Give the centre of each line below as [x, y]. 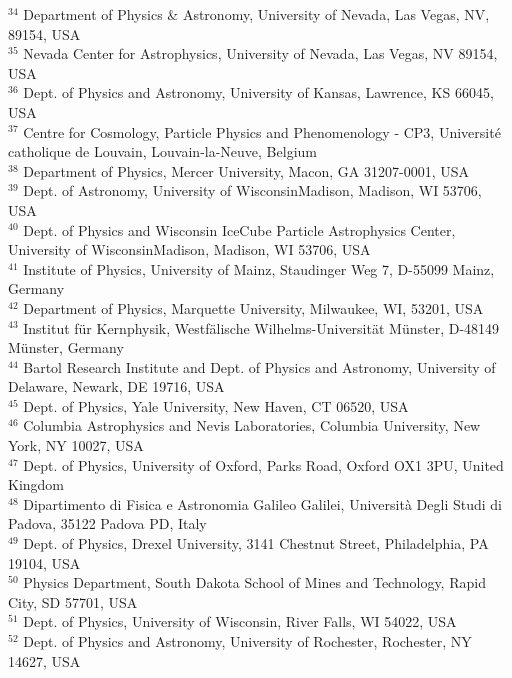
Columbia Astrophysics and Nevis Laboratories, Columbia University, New [252, 425]
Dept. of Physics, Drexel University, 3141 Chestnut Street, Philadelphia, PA [256, 543]
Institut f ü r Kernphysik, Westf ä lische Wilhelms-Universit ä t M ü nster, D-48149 [261, 327]
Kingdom [36, 484]
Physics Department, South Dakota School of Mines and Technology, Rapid [254, 582]
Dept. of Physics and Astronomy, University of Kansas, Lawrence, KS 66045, [258, 92]
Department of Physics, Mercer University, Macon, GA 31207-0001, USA [246, 170]
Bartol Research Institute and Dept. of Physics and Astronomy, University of [259, 366]
